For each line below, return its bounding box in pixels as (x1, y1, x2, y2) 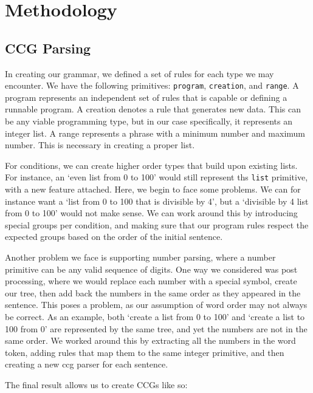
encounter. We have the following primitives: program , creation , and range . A (5, 79, 299, 92)
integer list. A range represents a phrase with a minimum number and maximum (5, 126, 306, 139)
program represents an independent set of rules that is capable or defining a (5, 91, 287, 103)
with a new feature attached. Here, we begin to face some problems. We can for (5, 183, 301, 196)
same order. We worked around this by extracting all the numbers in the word (5, 334, 296, 347)
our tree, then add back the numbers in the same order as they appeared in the (5, 286, 301, 299)
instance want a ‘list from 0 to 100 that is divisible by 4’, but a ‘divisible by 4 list (5, 194, 309, 207)
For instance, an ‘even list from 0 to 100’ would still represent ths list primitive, (5, 171, 308, 183)
